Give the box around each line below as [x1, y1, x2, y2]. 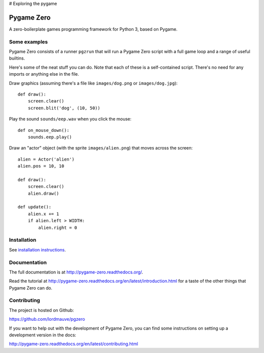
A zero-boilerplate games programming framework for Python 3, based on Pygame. [9, 26, 178, 32]
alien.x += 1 [27, 211, 59, 217]
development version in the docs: [9, 332, 77, 338]
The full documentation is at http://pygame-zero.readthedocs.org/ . [9, 269, 144, 275]
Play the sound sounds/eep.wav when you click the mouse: [9, 116, 132, 122]
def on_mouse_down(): [18, 127, 69, 133]
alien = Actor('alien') [18, 156, 75, 162]
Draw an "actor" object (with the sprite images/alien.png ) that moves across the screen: [9, 145, 193, 151]
